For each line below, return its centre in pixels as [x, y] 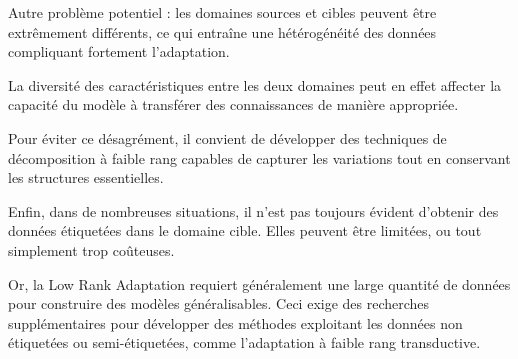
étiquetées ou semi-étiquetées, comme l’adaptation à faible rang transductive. [244, 342]
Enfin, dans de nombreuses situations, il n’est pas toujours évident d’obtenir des [253, 210]
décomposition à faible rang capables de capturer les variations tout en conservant [259, 157]
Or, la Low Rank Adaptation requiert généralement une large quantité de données [259, 283]
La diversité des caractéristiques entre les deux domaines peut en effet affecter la [255, 84]
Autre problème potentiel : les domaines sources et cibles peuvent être [222, 12]
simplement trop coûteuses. [91, 249]
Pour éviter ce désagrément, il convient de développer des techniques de [227, 137]
